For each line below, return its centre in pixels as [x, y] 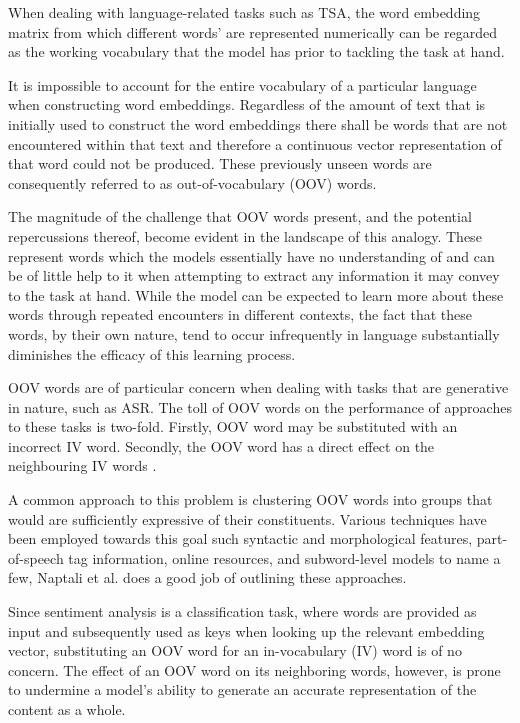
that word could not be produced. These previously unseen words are [220, 163]
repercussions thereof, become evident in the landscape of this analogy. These [245, 235]
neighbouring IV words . [82, 465]
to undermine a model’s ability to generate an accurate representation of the [242, 689]
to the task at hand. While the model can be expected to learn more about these [256, 294]
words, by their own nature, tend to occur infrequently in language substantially [254, 333]
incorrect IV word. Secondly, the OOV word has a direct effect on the [221, 445]
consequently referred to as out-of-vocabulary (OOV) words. [192, 182]
